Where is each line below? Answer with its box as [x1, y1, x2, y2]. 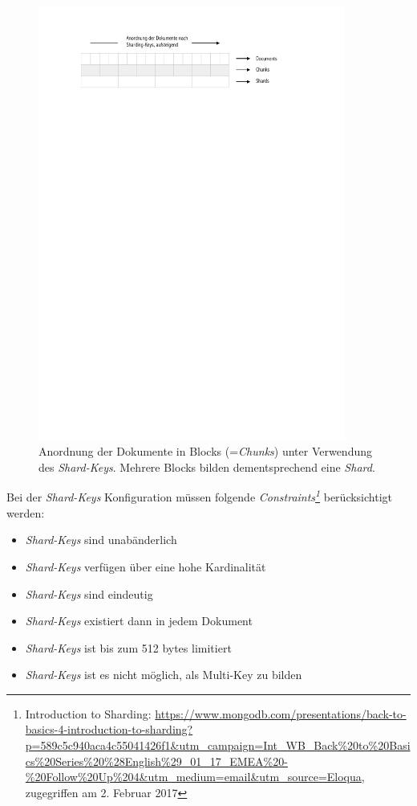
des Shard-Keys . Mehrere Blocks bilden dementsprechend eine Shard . [38, 458, 375, 475]
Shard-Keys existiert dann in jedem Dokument [25, 612, 253, 629]
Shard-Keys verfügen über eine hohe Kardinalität [25, 558, 266, 575]
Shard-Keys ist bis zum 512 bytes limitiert [25, 639, 232, 656]
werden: [6, 504, 45, 521]
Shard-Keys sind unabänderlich [25, 531, 177, 548]
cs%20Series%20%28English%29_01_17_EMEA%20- [25, 752, 288, 769]
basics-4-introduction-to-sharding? [25, 721, 193, 738]
